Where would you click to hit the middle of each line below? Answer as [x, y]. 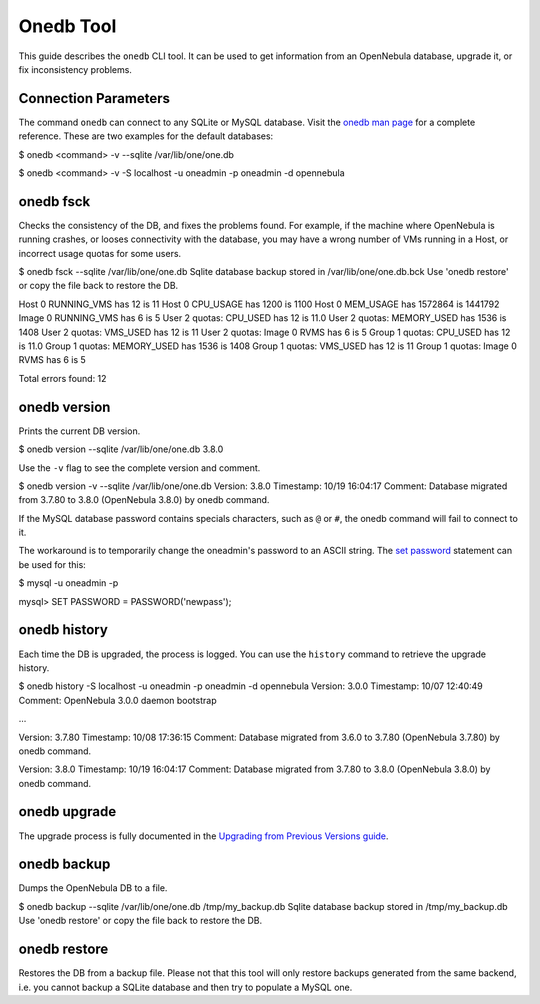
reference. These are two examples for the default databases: [146, 136]
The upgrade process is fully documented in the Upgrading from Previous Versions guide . [203, 836]
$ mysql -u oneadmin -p [68, 583]
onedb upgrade [67, 811]
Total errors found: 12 [62, 378]
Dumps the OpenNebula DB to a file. [93, 888]
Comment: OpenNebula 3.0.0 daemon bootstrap [117, 700]
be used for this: [52, 564]
